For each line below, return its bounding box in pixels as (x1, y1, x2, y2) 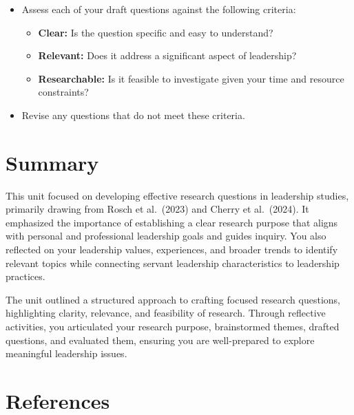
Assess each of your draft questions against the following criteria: (21, 2, 296, 16)
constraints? (38, 85, 89, 99)
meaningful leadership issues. (6, 346, 127, 361)
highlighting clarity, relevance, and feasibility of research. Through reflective (6, 306, 326, 320)
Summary (6, 148, 99, 176)
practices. (6, 269, 45, 284)
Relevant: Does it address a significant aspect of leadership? (38, 48, 297, 63)
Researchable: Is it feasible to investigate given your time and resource (38, 71, 344, 85)
